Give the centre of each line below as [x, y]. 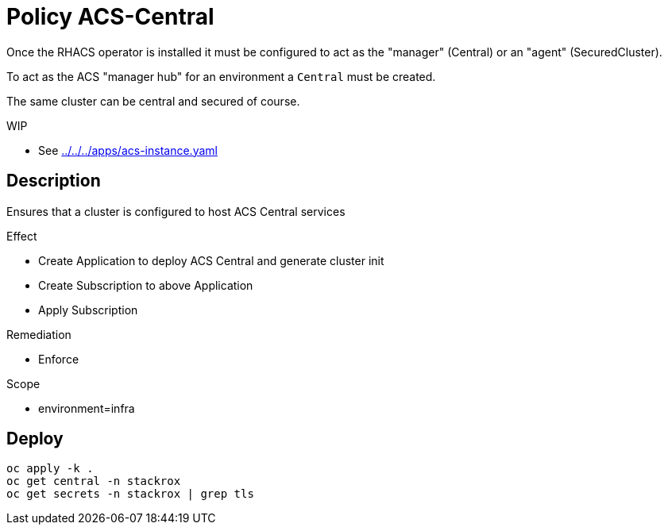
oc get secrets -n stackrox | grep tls [130, 494]
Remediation [39, 334]
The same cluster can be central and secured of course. [153, 101]
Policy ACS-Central [110, 17]
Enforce [59, 359]
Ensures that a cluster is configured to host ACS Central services [176, 211]
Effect [22, 236]
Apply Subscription [88, 310]
